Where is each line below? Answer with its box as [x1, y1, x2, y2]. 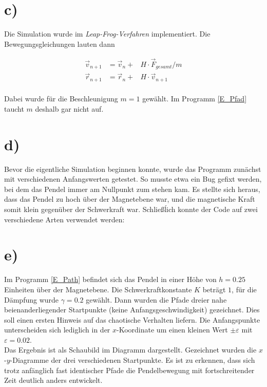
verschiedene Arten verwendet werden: [4, 214, 125, 224]
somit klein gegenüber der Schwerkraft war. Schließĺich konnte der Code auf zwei [4, 204, 258, 214]
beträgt [202, 284, 226, 294]
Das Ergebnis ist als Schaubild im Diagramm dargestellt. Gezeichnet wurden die [4, 344, 257, 355]
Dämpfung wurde [4, 294, 59, 305]
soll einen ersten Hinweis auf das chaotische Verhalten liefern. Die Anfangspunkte [4, 314, 260, 325]
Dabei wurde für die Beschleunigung [4, 93, 118, 104]
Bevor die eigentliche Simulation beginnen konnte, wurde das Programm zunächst [4, 163, 261, 174]
